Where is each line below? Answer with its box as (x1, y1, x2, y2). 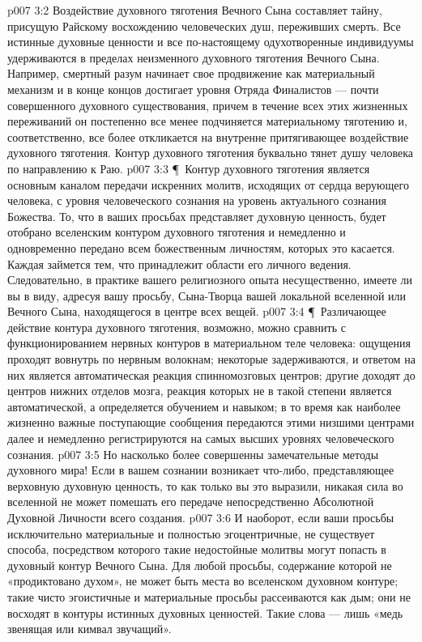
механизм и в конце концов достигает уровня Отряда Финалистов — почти (7, 80, 379, 97)
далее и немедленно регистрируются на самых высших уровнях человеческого (7, 430, 394, 447)
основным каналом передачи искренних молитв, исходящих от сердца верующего (7, 176, 409, 193)
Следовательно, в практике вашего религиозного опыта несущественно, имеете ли (7, 271, 413, 288)
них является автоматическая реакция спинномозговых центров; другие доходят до (7, 366, 416, 383)
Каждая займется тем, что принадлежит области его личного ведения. (7, 255, 352, 272)
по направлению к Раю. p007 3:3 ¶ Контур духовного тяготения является (7, 159, 370, 176)
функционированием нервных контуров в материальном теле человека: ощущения (7, 334, 411, 351)
